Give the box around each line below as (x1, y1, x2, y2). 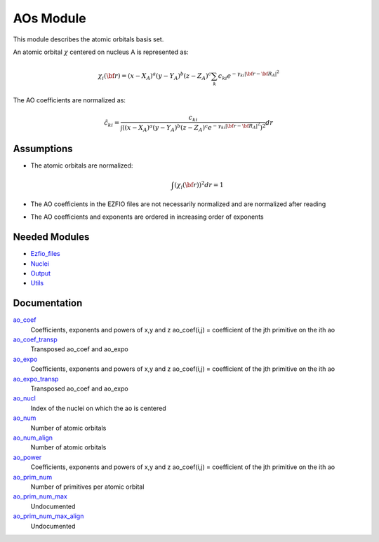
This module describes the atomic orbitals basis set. (13, 35, 164, 43)
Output (30, 269, 51, 278)
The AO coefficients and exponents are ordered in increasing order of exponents (30, 212, 264, 221)
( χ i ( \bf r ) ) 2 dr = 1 (174, 179, 224, 191)
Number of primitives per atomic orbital (30, 482, 145, 491)
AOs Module (13, 11, 87, 26)
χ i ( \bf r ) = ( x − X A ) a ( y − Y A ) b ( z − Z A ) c (98, 71, 212, 81)
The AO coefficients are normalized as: (13, 95, 126, 104)
